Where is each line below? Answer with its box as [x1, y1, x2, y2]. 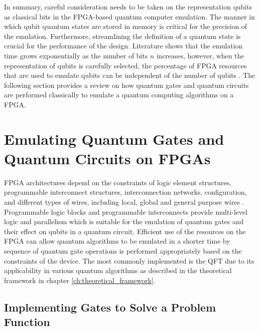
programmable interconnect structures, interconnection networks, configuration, [4, 187, 247, 197]
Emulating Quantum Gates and [4, 128, 224, 149]
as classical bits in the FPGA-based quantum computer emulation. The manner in [4, 11, 255, 21]
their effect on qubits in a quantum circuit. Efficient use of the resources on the [4, 226, 246, 236]
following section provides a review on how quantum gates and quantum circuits [4, 79, 249, 90]
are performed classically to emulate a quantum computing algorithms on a [4, 89, 234, 100]
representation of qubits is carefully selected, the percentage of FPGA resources [4, 60, 247, 70]
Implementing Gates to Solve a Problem [4, 299, 216, 315]
